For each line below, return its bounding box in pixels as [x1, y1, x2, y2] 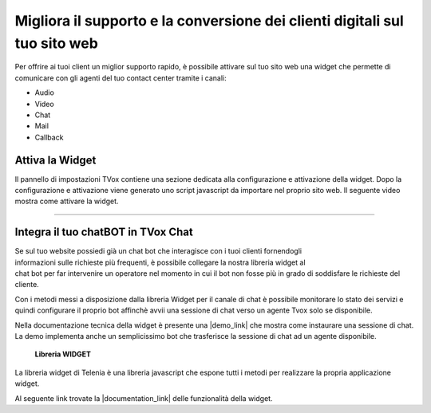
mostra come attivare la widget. [14, 196, 119, 206]
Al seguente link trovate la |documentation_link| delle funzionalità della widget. [14, 393, 273, 403]
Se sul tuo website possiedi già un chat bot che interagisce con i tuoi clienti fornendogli [14, 246, 302, 256]
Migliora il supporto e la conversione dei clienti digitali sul [14, 12, 405, 29]
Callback [34, 132, 64, 142]
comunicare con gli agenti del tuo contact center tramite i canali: [14, 73, 227, 83]
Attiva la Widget [14, 153, 97, 167]
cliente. [14, 280, 39, 289]
